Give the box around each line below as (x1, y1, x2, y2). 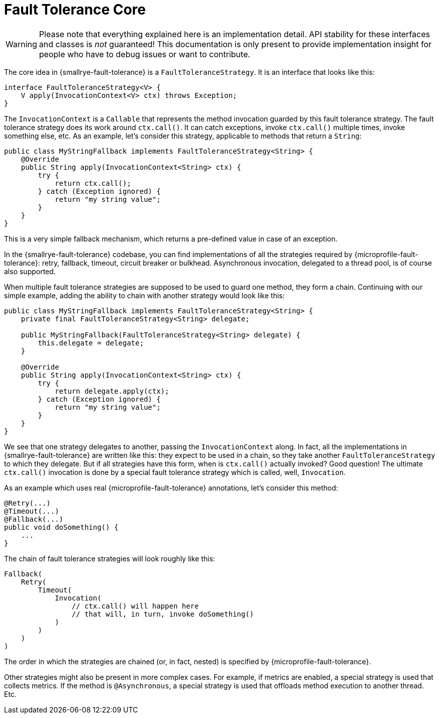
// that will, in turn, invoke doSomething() (71, 610, 254, 618)
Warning (6, 39, 37, 49)
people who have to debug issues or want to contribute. (39, 49, 251, 59)
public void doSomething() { (4, 523, 119, 531)
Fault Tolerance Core (4, 1, 146, 18)
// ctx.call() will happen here (71, 602, 199, 610)
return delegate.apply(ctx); (55, 387, 169, 395)
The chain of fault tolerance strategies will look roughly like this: (4, 554, 215, 563)
